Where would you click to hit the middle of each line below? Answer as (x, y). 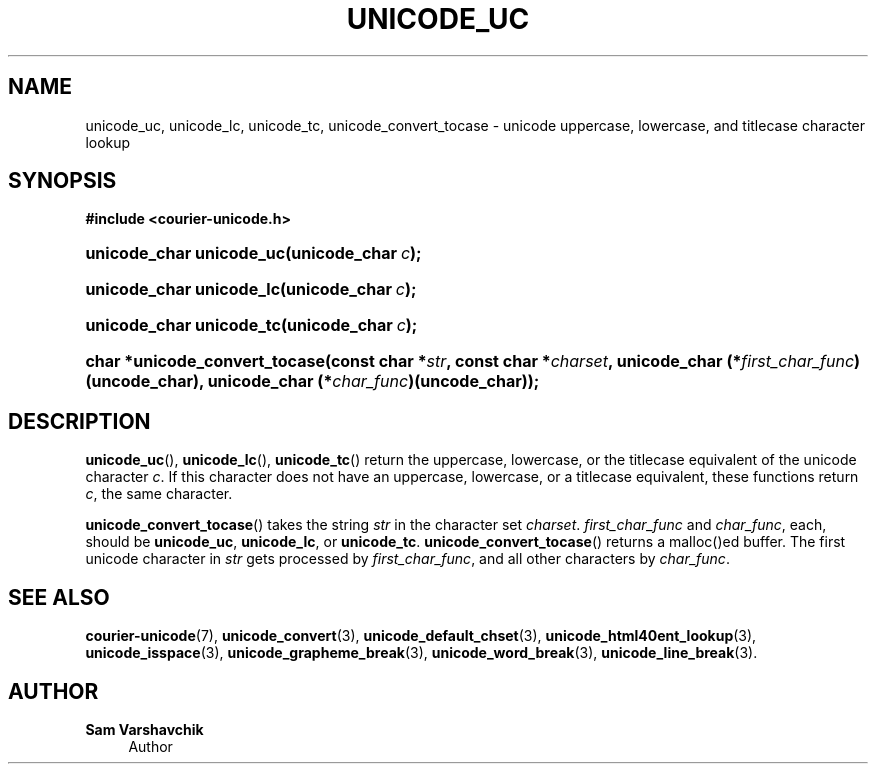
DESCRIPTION (79, 421)
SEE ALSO (59, 597)
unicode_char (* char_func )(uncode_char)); (373, 381)
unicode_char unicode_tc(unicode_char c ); (251, 325)
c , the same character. (159, 494)
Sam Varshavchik (144, 729)
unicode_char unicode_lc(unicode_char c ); (251, 289)
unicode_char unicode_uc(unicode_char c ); (253, 253)
